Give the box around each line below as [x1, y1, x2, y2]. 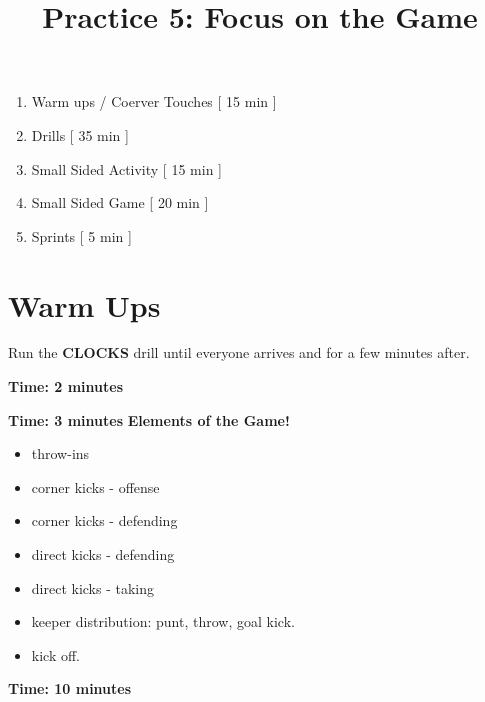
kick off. [31, 644, 81, 665]
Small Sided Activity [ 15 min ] [31, 158, 222, 179]
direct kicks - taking [31, 577, 155, 598]
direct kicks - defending [31, 544, 175, 565]
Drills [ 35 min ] [31, 124, 129, 145]
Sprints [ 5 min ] [31, 225, 132, 246]
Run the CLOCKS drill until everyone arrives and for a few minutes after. [8, 342, 470, 363]
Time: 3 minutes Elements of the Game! [8, 409, 290, 430]
